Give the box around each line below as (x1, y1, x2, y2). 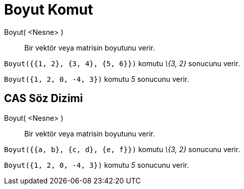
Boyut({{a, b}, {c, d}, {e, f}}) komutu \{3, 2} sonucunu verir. (4, 145, 240, 154)
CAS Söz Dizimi (4, 92, 83, 105)
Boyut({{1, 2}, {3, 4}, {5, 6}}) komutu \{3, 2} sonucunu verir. (4, 59, 240, 68)
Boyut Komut (4, 1, 93, 18)
